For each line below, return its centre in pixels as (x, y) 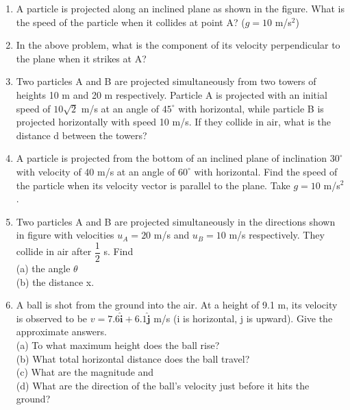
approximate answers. (61, 331)
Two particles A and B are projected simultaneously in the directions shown (176, 221)
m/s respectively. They (277, 235)
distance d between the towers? (82, 135)
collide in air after (54, 251)
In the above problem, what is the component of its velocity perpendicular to (178, 45)
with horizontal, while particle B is (251, 108)
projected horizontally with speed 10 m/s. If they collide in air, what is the (174, 122)
